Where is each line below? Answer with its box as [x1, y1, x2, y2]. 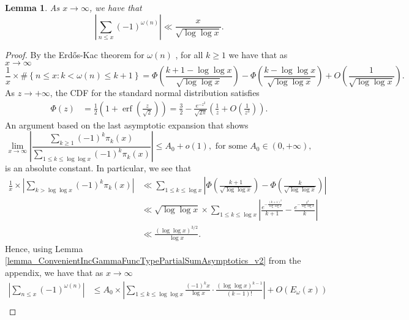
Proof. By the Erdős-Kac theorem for [5, 48, 144, 61]
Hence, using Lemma [5, 242, 83, 255]
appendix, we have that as [5, 266, 103, 278]
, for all [175, 48, 203, 61]
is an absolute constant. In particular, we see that [5, 162, 192, 174]
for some [215, 142, 247, 151]
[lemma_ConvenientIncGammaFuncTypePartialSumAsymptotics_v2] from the [5, 254, 301, 267]
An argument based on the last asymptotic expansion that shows [5, 118, 249, 131]
